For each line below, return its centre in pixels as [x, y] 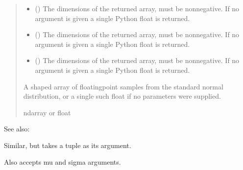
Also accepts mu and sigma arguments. [62, 161]
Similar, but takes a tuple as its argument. [68, 145]
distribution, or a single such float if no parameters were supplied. [122, 96]
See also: [17, 129]
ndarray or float [47, 112]
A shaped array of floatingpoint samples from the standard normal [123, 86]
